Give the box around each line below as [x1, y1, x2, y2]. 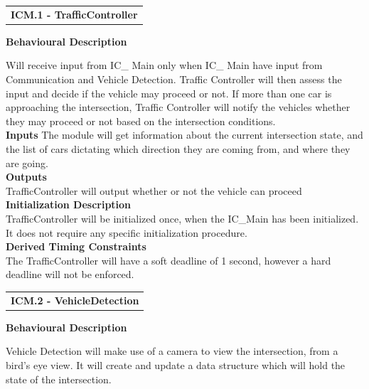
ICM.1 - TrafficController [11, 6, 138, 21]
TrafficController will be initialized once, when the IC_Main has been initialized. [6, 211, 359, 225]
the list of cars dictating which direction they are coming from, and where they [6, 142, 351, 156]
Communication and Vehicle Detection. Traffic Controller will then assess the [6, 72, 342, 87]
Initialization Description [6, 197, 132, 212]
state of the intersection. [6, 371, 112, 386]
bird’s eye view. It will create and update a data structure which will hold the [6, 357, 346, 372]
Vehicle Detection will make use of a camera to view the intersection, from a [6, 343, 338, 358]
